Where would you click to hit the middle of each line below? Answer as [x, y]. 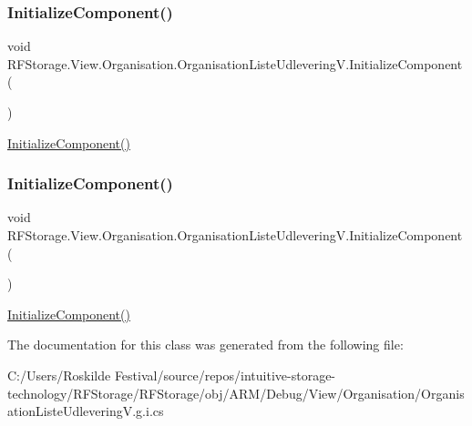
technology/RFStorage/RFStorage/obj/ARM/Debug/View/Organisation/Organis [236, 393]
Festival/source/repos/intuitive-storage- [225, 375]
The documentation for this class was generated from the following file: [205, 345]
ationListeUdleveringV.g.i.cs [86, 411]
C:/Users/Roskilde [59, 375]
